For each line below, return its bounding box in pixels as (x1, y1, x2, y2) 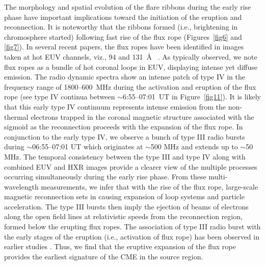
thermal (4, 111, 29, 122)
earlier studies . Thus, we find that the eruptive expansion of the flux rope (4, 241, 236, 252)
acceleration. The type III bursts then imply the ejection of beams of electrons (4, 201, 249, 211)
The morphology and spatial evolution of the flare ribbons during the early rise (4, 2, 251, 12)
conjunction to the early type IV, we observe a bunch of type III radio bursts (4, 131, 245, 142)
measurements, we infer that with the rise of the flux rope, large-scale (41, 181, 258, 192)
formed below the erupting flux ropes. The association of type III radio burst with (4, 221, 261, 232)
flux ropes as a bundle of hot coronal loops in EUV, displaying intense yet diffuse (4, 61, 257, 72)
